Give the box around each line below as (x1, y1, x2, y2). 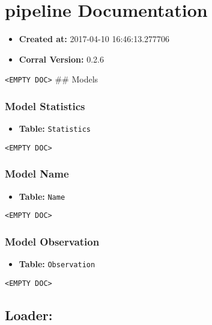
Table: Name (19, 190, 65, 202)
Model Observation (5, 234, 100, 249)
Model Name (5, 166, 69, 181)
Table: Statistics (19, 122, 91, 135)
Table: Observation (19, 258, 95, 270)
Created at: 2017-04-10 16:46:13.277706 (19, 32, 170, 45)
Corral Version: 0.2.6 (19, 52, 104, 65)
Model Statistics (5, 98, 85, 113)
